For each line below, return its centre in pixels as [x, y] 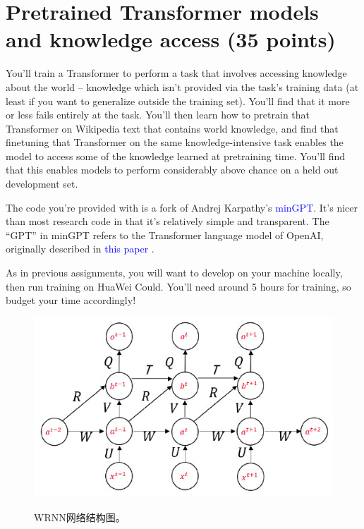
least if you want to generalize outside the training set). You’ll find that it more [178, 101]
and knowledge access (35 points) [171, 39]
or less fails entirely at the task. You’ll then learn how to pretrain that [158, 115]
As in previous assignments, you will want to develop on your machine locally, [174, 273]
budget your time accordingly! [71, 300]
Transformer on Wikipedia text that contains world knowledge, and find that [172, 128]
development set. [42, 184]
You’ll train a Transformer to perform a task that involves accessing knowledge [176, 73]
